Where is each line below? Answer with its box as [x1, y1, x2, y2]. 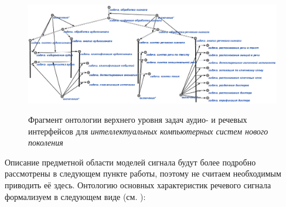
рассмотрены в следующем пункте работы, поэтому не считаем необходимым [5, 167, 281, 180]
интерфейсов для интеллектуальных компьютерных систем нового [28, 125, 268, 137]
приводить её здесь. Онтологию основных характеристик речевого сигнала [5, 179, 271, 191]
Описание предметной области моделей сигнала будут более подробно [5, 156, 256, 168]
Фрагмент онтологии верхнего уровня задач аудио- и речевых [28, 113, 247, 126]
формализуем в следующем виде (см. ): [5, 190, 146, 202]
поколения [28, 136, 63, 149]
